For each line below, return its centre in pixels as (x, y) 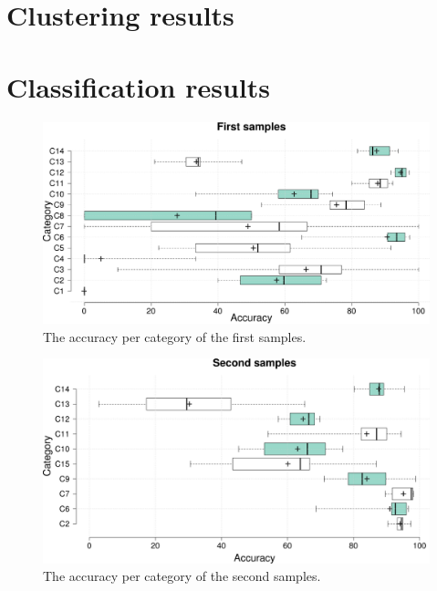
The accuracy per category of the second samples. (182, 576)
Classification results (139, 86)
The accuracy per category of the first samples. (175, 336)
